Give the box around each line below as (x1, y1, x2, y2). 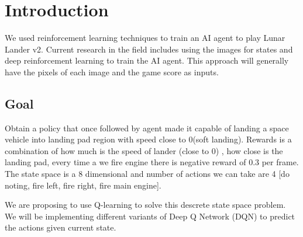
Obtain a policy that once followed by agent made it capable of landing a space (5, 121, 289, 134)
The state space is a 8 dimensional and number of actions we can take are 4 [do (5, 168, 290, 180)
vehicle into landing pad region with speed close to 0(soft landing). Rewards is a (5, 133, 292, 145)
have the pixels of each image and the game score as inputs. (5, 65, 219, 78)
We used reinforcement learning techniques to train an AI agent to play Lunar (5, 32, 285, 44)
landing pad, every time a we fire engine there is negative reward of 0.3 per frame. (5, 156, 299, 168)
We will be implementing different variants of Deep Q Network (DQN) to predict (5, 210, 295, 222)
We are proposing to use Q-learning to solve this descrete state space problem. (5, 198, 286, 211)
